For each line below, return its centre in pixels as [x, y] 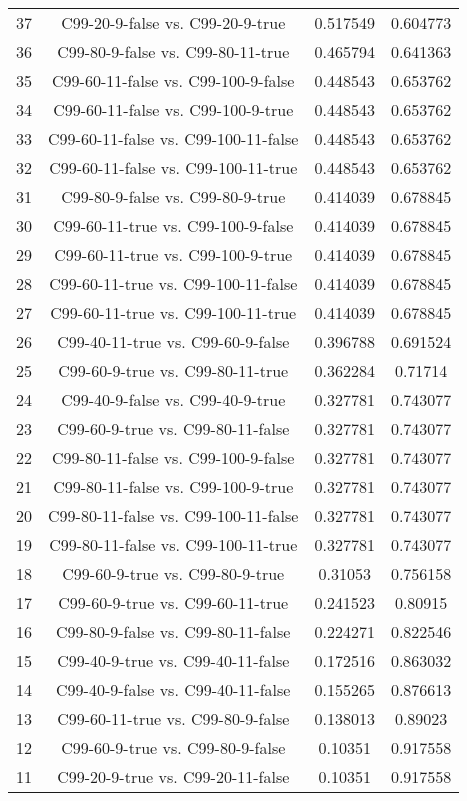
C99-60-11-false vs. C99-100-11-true [173, 167]
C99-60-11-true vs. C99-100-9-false [173, 225]
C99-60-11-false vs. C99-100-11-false [173, 138]
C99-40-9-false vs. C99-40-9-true [173, 399]
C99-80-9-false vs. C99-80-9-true [173, 196]
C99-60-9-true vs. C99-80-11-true [173, 370]
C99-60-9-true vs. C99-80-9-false [173, 747]
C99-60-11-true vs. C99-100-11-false [173, 283]
